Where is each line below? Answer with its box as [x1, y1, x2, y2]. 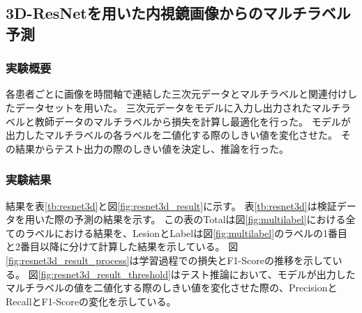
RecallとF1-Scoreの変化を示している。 [6, 293, 176, 308]
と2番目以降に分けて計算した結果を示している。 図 [6, 239, 239, 254]
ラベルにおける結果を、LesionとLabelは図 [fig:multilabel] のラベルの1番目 [24, 225, 348, 240]
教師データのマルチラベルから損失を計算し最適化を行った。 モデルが [34, 114, 351, 128]
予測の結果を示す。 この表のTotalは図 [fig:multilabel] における [73, 212, 346, 227]
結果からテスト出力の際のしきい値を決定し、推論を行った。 [15, 141, 289, 155]
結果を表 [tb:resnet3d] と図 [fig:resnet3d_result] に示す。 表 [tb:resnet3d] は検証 [6, 198, 337, 213]
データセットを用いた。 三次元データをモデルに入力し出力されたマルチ [15, 100, 341, 114]
